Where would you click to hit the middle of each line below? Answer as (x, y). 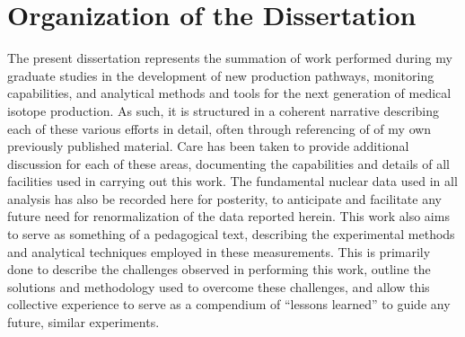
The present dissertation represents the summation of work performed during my (230, 58)
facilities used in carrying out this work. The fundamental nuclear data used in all (232, 181)
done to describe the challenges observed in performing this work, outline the (219, 269)
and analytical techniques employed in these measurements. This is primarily (219, 251)
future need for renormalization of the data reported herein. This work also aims (228, 216)
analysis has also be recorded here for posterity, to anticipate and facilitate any (224, 198)
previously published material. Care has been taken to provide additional (208, 146)
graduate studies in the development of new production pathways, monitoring (221, 75)
